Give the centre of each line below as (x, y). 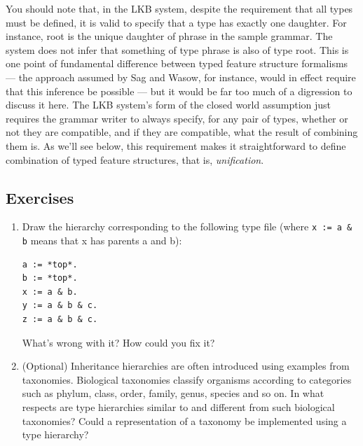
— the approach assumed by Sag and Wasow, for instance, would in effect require (181, 77)
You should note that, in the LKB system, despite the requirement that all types (179, 8)
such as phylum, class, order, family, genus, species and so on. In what (173, 393)
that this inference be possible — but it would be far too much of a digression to (179, 91)
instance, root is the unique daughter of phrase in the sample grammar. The (169, 36)
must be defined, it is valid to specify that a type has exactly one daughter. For (176, 22)
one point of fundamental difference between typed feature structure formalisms (177, 63)
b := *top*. (50, 278)
